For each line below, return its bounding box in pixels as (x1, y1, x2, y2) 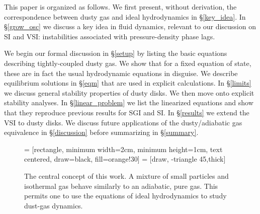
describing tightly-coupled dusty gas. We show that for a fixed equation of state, (4, 57, 251, 68)
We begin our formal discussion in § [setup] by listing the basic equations (4, 48, 227, 58)
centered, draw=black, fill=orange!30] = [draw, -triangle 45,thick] (24, 154, 226, 164)
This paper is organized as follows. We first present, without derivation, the (4, 2, 237, 12)
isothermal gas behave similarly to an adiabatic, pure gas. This (24, 180, 218, 191)
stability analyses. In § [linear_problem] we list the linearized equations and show (4, 97, 253, 108)
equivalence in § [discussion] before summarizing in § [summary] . (4, 127, 199, 137)
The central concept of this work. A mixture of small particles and (24, 170, 229, 181)
